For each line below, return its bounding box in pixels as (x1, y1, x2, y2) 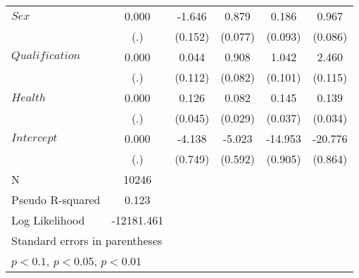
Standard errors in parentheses (11, 232, 163, 248)
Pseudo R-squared (11, 191, 101, 208)
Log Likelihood (11, 212, 85, 228)
